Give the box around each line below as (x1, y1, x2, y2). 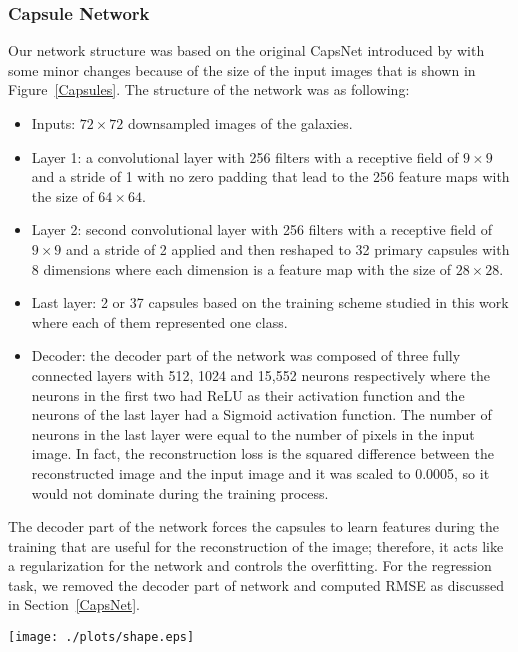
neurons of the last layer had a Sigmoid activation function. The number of (31, 404, 492, 425)
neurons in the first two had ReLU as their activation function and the (31, 384, 465, 405)
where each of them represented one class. (31, 311, 288, 332)
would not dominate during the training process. (31, 482, 329, 503)
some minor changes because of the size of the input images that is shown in (8, 59, 476, 80)
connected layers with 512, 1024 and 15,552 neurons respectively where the (31, 364, 490, 385)
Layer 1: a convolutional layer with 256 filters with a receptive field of (31, 146, 459, 167)
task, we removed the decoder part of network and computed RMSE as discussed (8, 574, 504, 595)
